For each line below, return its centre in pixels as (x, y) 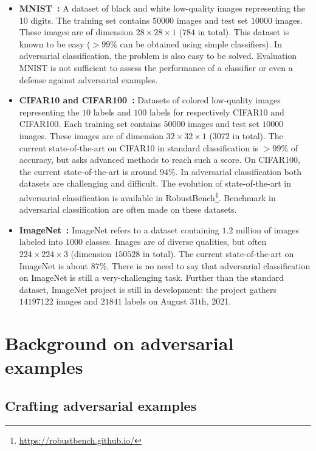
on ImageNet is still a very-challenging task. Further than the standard (151, 277)
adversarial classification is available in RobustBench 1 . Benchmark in (147, 196)
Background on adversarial (119, 343)
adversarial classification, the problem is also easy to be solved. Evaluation (158, 56)
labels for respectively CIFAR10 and (217, 112)
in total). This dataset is (243, 32)
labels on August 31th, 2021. (178, 301)
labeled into (41, 242)
